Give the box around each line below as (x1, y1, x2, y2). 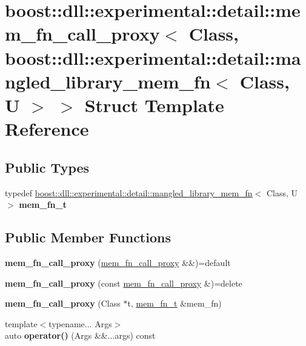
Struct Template (84, 92, 224, 117)
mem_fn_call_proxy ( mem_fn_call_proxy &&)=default (5, 256, 231, 268)
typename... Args (48, 317, 112, 330)
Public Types (5, 158, 90, 176)
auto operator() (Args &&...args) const (5, 329, 156, 342)
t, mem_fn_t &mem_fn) (127, 297, 222, 310)
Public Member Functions (5, 228, 171, 247)
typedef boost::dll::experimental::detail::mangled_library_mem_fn (5, 186, 253, 199)
